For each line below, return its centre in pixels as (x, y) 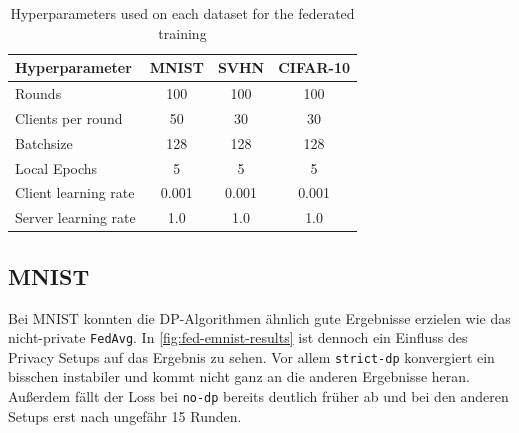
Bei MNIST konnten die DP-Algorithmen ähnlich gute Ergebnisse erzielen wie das (259, 317)
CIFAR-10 (314, 67)
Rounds (38, 93)
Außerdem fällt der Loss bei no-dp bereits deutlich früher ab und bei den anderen (258, 396)
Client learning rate (75, 192)
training (182, 32)
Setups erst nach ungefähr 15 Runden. (125, 415)
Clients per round (69, 117)
